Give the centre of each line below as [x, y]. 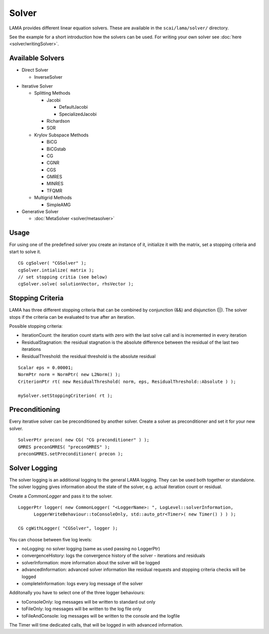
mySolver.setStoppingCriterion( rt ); [66, 395]
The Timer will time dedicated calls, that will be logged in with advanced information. [96, 625]
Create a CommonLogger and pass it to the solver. [61, 496]
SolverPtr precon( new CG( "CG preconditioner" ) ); [84, 440]
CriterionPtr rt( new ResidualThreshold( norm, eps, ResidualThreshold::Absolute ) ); [127, 381]
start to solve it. [25, 252]
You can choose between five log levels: [51, 539]
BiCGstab [56, 149]
